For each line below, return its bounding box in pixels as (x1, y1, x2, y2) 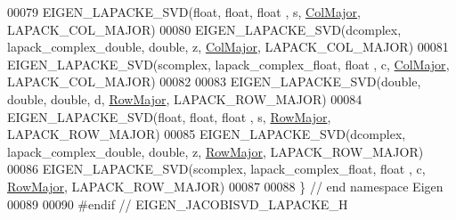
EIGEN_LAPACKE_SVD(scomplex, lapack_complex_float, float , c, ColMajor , (7, 54, 450, 73)
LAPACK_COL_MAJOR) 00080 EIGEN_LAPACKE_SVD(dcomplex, (7, 20, 402, 38)
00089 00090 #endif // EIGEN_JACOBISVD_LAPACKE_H (7, 194, 348, 213)
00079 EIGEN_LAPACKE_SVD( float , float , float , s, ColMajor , (7, 3, 362, 20)
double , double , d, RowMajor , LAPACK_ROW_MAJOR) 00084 (7, 89, 362, 108)
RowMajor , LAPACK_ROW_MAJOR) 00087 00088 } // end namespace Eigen (7, 176, 444, 195)
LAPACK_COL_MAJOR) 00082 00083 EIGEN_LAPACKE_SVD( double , (7, 72, 421, 91)
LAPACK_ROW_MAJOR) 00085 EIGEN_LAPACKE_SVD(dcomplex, (7, 125, 406, 143)
